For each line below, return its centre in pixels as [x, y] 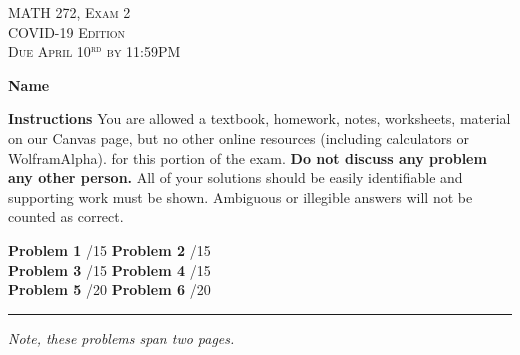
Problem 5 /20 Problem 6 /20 [109, 289]
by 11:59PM [143, 51]
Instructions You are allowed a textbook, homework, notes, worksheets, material [259, 118]
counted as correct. [66, 216]
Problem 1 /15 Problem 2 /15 [109, 249]
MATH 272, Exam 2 [69, 12]
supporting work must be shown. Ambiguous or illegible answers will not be [240, 196]
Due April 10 [49, 51]
